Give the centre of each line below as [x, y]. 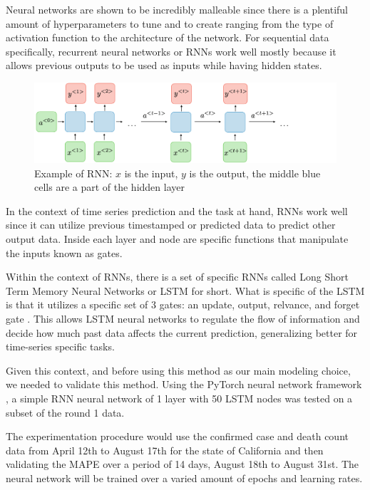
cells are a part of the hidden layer [109, 187]
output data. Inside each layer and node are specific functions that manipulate [177, 238]
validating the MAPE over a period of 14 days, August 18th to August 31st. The [183, 464]
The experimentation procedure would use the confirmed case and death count [177, 436]
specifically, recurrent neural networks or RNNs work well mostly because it [171, 51]
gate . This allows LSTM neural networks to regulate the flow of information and [183, 318]
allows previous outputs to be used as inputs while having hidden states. [164, 65]
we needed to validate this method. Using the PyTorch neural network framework [184, 384]
